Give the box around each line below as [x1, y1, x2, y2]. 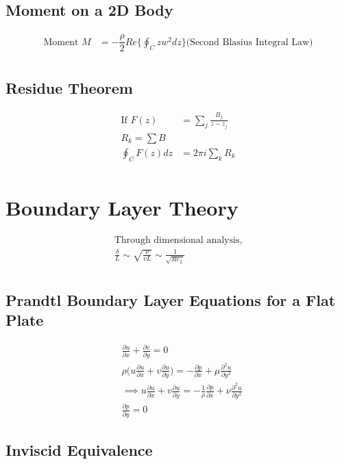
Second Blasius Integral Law [190, 37, 310, 47]
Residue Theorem [5, 77, 133, 98]
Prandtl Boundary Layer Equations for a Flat [5, 289, 336, 310]
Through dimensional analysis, [114, 235, 243, 246]
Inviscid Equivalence [5, 439, 153, 461]
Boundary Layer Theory [5, 194, 239, 222]
